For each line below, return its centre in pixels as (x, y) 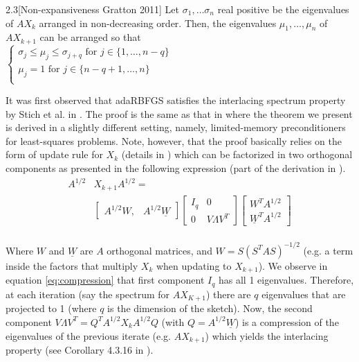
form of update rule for (54, 154)
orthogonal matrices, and (159, 250)
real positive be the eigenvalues (283, 9)
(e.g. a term (328, 250)
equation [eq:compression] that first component (105, 280)
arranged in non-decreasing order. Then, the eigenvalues (158, 23)
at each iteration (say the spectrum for (88, 294)
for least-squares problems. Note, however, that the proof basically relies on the (174, 140)
